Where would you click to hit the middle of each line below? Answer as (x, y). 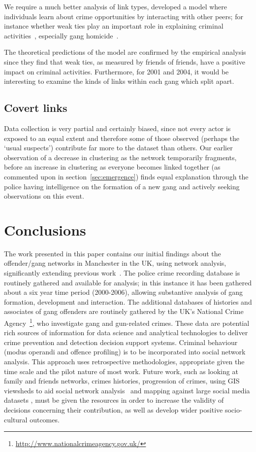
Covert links (36, 108)
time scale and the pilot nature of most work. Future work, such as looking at (121, 371)
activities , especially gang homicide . (61, 35)
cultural (16, 419)
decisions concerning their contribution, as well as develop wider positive (113, 409)
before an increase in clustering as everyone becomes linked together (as (112, 167)
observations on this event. (44, 196)
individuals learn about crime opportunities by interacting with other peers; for (124, 16)
